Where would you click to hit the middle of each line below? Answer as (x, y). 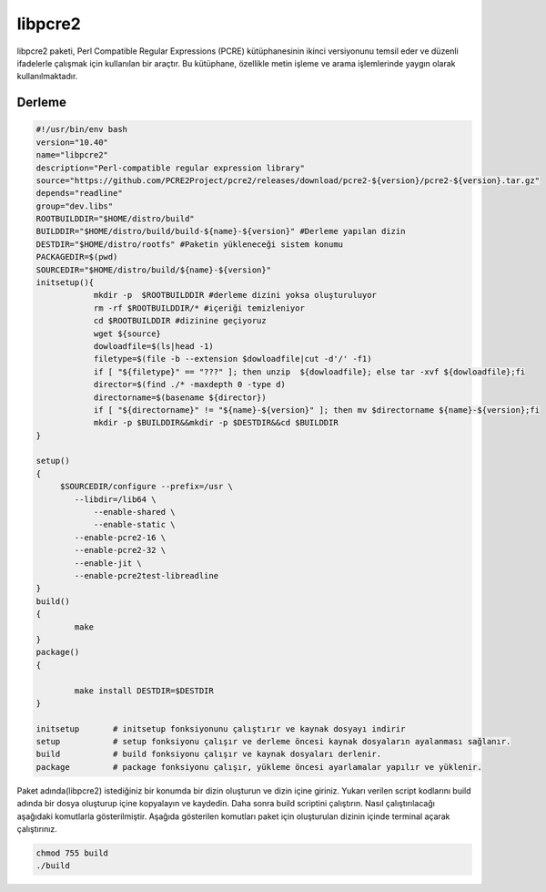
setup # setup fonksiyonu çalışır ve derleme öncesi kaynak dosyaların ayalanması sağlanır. (273, 742)
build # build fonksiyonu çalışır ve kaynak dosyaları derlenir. (209, 754)
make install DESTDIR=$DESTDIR (144, 691)
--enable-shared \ (135, 512)
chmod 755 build (72, 853)
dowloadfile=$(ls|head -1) (153, 346)
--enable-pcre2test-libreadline (146, 575)
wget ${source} (127, 333)
